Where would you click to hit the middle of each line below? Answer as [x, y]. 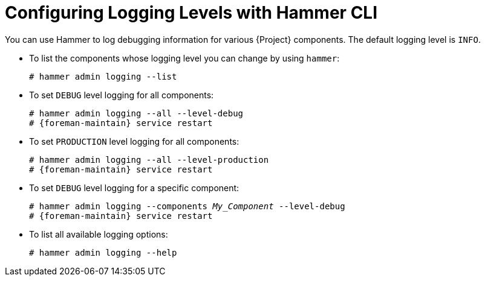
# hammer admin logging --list [103, 76]
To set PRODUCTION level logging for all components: [134, 141]
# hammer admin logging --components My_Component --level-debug [187, 206]
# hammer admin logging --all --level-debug [136, 113]
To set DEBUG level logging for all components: [122, 95]
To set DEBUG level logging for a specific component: [134, 188]
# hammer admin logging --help [103, 252]
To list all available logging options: [99, 234]
